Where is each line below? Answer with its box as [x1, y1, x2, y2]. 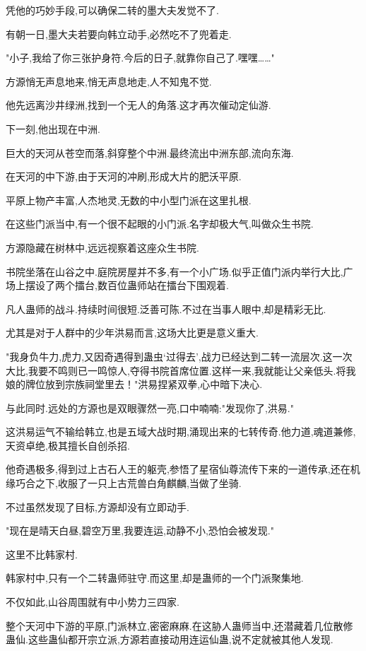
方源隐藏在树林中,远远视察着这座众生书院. [6, 240, 199, 254]
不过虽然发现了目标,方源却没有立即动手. [6, 499, 189, 514]
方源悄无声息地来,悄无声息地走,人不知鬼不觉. [6, 74, 212, 88]
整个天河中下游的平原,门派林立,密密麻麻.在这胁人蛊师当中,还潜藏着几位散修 [6, 618, 353, 633]
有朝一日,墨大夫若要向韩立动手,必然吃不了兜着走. [6, 26, 232, 41]
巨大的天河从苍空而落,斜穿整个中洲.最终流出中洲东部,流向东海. [6, 145, 294, 160]
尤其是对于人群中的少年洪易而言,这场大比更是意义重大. [6, 325, 259, 340]
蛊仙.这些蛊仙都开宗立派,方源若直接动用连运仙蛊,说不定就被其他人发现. [6, 632, 333, 647]
